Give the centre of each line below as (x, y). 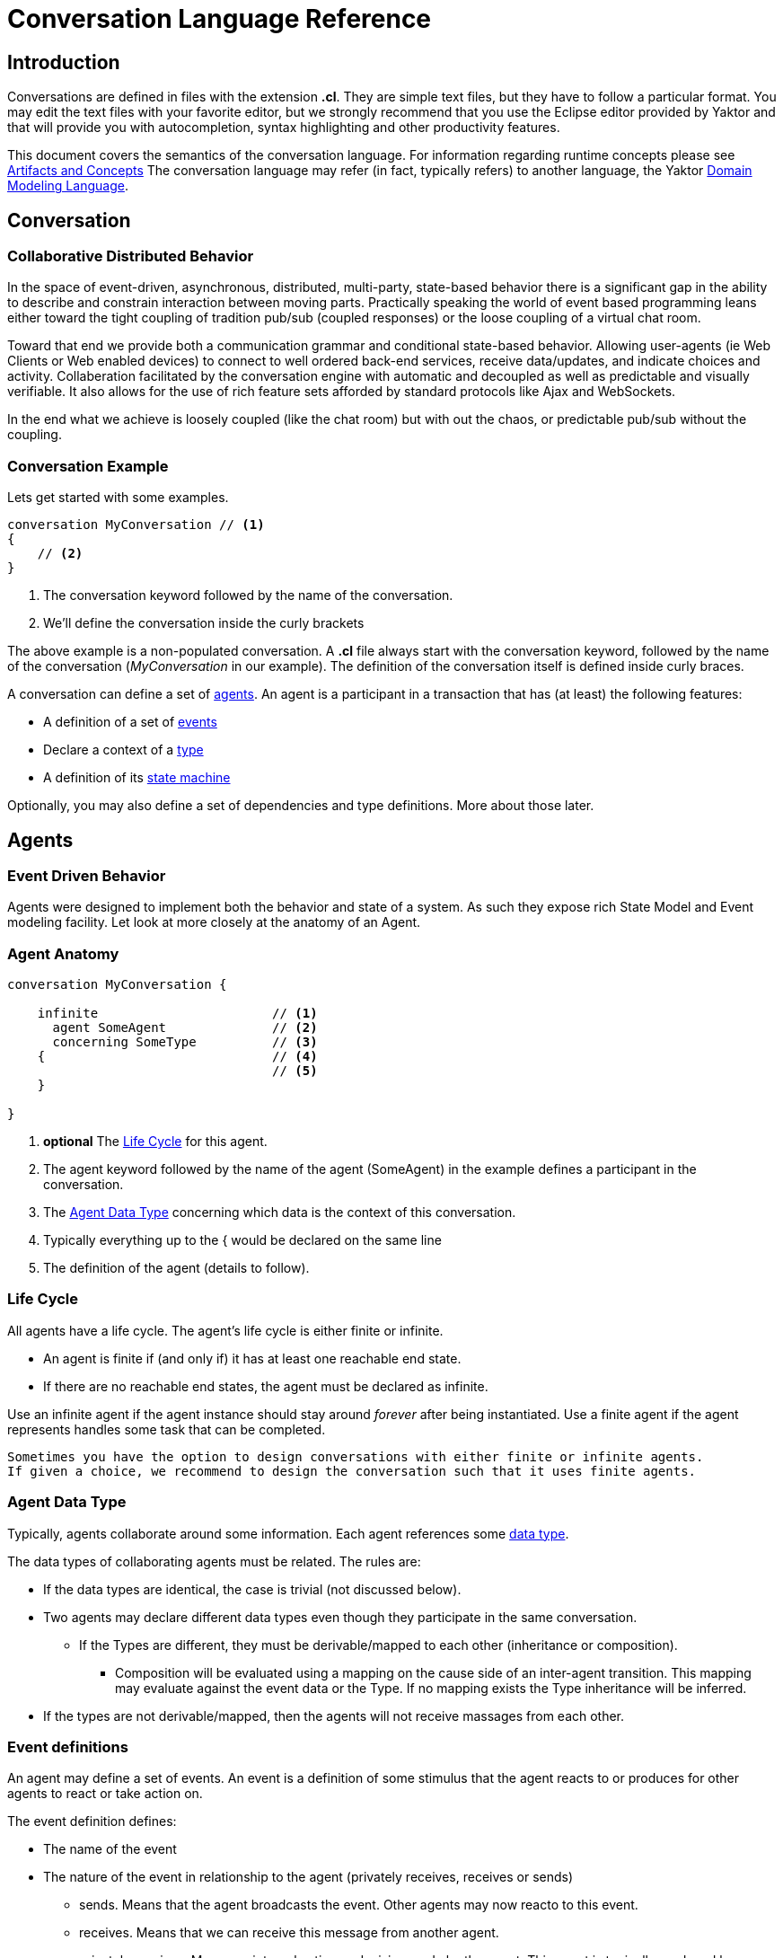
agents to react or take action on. (105, 1794)
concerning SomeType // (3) (185, 1042)
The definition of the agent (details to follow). (176, 1268)
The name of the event (110, 1849)
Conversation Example (88, 466)
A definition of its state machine (137, 778)
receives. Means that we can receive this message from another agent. (289, 1933)
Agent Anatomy (63, 953)
